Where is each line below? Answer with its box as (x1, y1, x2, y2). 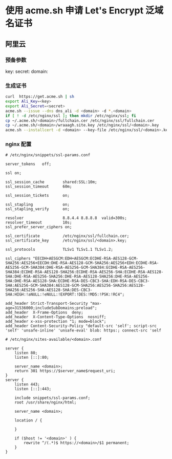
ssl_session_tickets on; (5, 193, 70, 198)
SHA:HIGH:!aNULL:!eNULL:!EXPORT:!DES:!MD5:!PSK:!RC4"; (5, 292, 125, 297)
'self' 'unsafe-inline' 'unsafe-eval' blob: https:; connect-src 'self (5, 328, 161, 333)
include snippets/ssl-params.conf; (14, 395, 91, 401)
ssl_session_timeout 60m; (5, 184, 72, 189)
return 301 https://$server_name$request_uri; (14, 369, 116, 374)
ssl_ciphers (5, 256, 31, 261)
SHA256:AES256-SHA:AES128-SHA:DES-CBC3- (5, 287, 93, 293)
